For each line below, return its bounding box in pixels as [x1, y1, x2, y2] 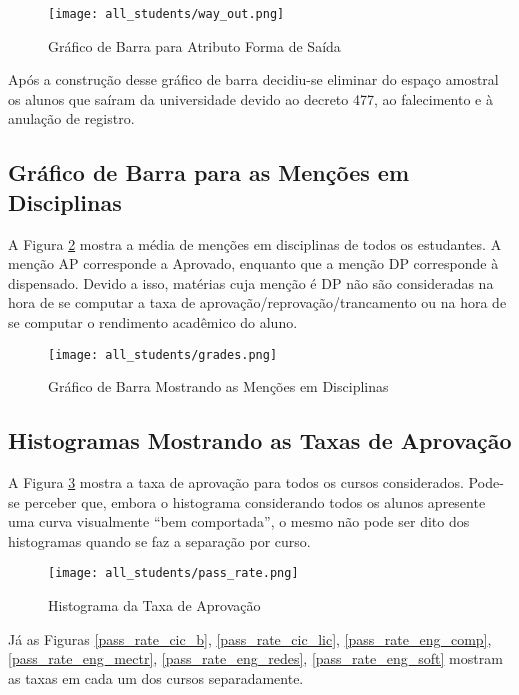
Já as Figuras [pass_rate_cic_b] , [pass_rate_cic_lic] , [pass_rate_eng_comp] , [8, 628, 492, 649]
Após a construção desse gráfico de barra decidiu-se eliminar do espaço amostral [8, 69, 499, 90]
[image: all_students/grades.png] [48, 347, 278, 362]
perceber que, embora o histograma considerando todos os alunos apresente [24, 491, 486, 512]
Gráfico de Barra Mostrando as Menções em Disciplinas [48, 376, 389, 397]
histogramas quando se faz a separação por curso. [8, 530, 311, 551]
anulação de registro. [8, 108, 135, 129]
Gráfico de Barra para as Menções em [8, 157, 410, 188]
